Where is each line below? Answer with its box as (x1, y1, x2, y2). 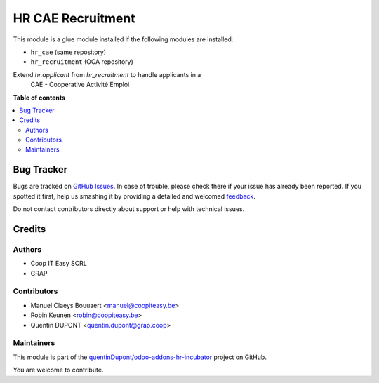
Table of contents (13, 93, 66, 102)
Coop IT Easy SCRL (30, 260, 87, 268)
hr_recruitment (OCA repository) (30, 58, 133, 66)
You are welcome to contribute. (13, 365, 104, 375)
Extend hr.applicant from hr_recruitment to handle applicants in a (13, 70, 201, 79)
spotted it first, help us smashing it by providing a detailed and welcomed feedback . (13, 191, 256, 200)
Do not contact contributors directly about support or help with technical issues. (13, 205, 245, 213)
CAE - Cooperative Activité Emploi (30, 81, 130, 89)
